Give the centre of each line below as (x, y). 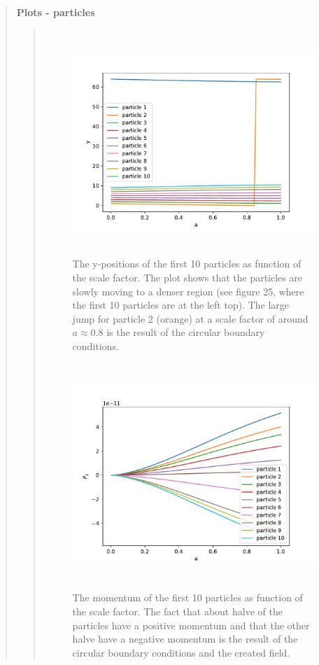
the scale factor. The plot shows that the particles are (187, 278)
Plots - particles (56, 12)
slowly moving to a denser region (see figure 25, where (188, 291)
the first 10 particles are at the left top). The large (181, 305)
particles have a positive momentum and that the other (191, 625)
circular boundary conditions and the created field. (181, 652)
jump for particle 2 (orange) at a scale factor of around (190, 318)
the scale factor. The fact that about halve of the (177, 611)
